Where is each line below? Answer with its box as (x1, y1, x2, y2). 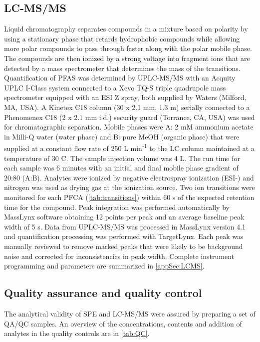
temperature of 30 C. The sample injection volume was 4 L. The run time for (4, 152, 240, 163)
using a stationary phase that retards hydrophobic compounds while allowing (4, 33, 240, 43)
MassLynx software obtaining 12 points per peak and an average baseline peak (4, 211, 245, 222)
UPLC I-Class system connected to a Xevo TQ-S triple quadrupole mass (4, 82, 226, 92)
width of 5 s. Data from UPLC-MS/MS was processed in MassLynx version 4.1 (4, 221, 246, 231)
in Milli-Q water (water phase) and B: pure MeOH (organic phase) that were (4, 131, 240, 141)
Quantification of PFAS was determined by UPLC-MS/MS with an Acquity (4, 72, 236, 83)
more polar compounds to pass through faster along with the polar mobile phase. (4, 43, 252, 53)
